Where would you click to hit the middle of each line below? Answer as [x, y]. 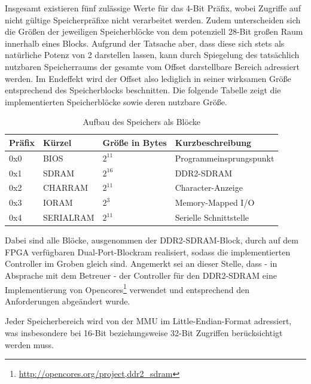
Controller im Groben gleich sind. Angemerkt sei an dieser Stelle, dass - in [141, 263]
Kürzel [57, 142]
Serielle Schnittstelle [212, 217]
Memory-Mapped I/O [215, 202]
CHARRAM [65, 188]
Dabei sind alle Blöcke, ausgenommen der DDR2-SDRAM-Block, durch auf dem [152, 240]
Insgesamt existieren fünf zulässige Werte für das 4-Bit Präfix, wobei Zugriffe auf [153, 8]
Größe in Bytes [135, 142]
